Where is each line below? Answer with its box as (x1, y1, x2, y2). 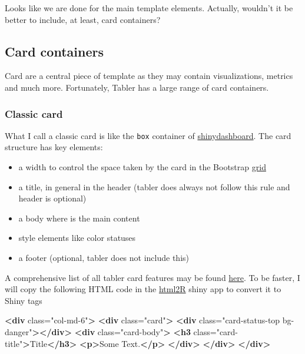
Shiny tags (5, 294, 42, 306)
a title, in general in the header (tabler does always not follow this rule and (18, 180, 290, 193)
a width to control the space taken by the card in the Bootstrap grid (18, 161, 266, 173)
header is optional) (18, 192, 87, 204)
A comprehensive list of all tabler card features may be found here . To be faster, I (5, 271, 300, 283)
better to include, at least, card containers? (5, 13, 161, 25)
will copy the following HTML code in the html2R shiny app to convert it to (5, 283, 281, 295)
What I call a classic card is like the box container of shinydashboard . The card (5, 129, 291, 141)
